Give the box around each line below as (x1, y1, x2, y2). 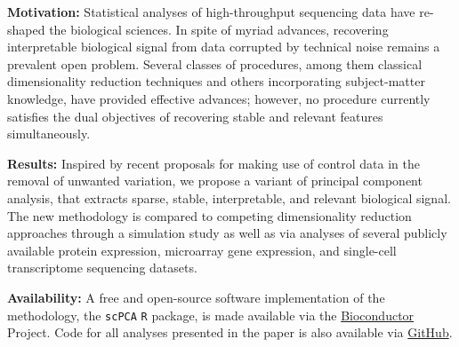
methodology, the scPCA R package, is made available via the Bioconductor (7, 305, 415, 324)
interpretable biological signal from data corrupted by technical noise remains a (7, 37, 440, 56)
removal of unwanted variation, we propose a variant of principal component (7, 171, 423, 190)
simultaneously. (7, 124, 91, 143)
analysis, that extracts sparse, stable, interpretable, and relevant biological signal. (7, 188, 451, 207)
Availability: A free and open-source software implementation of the (7, 288, 385, 306)
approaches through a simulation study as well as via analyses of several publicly (7, 224, 447, 242)
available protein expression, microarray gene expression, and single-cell (7, 241, 397, 259)
